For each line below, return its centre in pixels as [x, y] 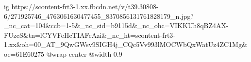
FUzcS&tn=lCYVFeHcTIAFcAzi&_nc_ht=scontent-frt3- [90, 35]
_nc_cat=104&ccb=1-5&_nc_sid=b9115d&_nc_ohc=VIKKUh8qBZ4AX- [116, 25]
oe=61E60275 [24, 54]
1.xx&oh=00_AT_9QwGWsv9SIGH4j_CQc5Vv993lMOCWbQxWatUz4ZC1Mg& [125, 44]
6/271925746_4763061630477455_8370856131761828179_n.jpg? [99, 16]
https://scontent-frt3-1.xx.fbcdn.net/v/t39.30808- [85, 6]
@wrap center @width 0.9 [84, 54]
